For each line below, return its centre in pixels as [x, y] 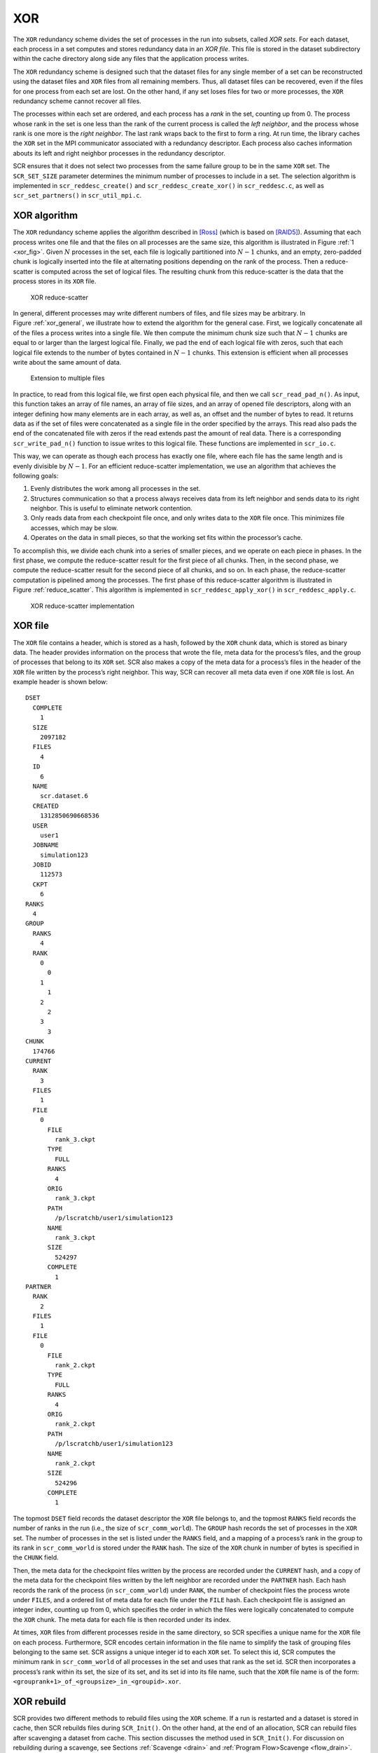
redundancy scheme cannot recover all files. [77, 101]
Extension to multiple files [68, 378]
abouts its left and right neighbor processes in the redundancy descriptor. [119, 153]
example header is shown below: [61, 682]
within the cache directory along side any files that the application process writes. [131, 59]
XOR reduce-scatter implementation [82, 606]
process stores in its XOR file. [55, 281]
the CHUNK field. [36, 1557]
